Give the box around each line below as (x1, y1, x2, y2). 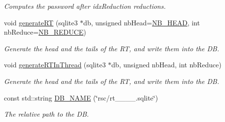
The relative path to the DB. (4, 109, 89, 119)
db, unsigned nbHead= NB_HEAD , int (83, 17, 200, 27)
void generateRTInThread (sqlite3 (4, 60, 106, 70)
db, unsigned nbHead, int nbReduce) (111, 60, 222, 70)
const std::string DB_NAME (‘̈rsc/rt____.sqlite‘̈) (4, 92, 158, 102)
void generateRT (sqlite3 (4, 17, 78, 27)
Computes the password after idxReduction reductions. (4, 1, 166, 11)
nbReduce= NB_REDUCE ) (4, 27, 86, 37)
